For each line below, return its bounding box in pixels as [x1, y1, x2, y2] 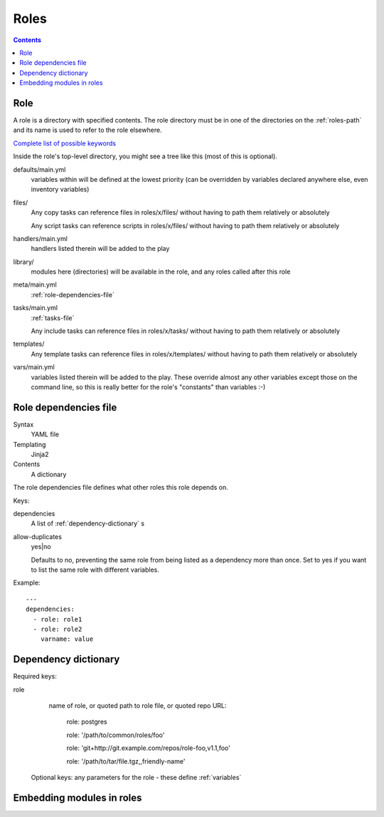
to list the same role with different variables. [31, 565, 159, 574]
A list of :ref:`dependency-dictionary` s [31, 519, 145, 528]
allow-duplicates [13, 532, 62, 541]
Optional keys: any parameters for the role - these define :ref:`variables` [31, 773, 242, 781]
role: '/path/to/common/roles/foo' [66, 731, 165, 739]
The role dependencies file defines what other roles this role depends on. [13, 483, 228, 492]
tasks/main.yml [13, 304, 58, 312]
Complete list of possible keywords [13, 139, 117, 148]
